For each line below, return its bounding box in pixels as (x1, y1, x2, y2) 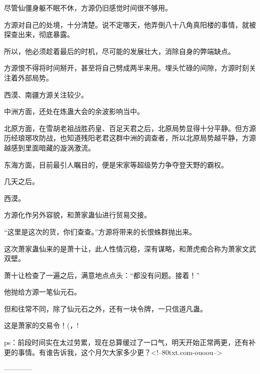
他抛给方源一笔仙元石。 (4, 286, 81, 297)
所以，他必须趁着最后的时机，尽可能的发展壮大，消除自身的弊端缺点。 (4, 45, 235, 56)
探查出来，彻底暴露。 (4, 29, 74, 39)
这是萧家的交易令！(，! (4, 320, 79, 330)
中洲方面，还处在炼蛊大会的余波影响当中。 (4, 106, 144, 116)
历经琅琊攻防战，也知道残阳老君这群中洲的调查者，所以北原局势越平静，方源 (4, 132, 256, 143)
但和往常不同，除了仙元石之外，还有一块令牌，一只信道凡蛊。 (4, 303, 207, 313)
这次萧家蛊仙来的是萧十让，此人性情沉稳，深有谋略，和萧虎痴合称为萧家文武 (4, 243, 256, 253)
